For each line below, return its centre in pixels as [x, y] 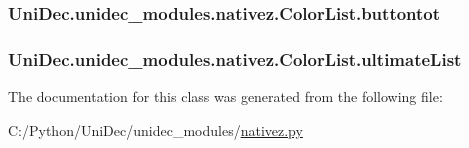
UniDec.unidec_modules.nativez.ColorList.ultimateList [235, 58]
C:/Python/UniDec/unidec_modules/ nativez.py [155, 129]
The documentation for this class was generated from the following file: [225, 96]
